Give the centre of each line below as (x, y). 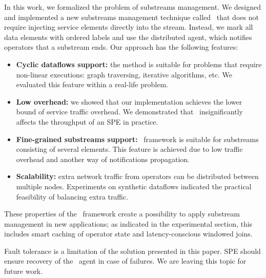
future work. (24, 271)
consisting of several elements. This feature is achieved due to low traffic (129, 149)
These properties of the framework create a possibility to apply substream (122, 214)
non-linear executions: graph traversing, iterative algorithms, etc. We (124, 74)
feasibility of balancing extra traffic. (72, 196)
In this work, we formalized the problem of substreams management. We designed (133, 7)
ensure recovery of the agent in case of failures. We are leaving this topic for (125, 261)
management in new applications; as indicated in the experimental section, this (128, 223)
